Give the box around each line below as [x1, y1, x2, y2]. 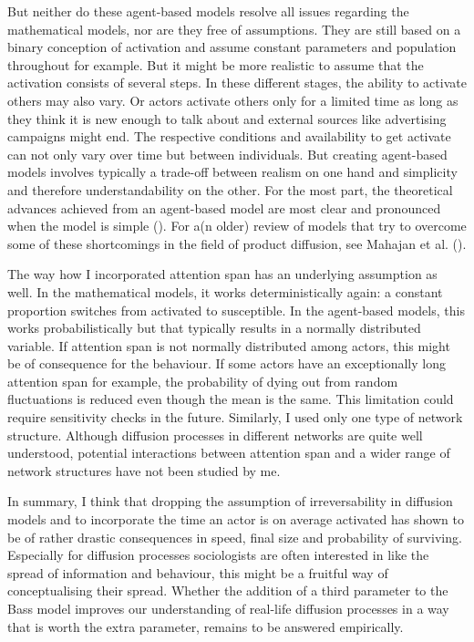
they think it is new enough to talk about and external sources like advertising [7, 109, 447, 128]
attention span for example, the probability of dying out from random [7, 371, 398, 390]
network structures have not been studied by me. [7, 461, 281, 480]
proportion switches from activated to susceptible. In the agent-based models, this [7, 300, 465, 319]
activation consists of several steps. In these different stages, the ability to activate [7, 73, 467, 92]
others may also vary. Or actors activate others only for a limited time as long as [7, 90, 459, 109]
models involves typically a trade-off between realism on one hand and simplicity [7, 162, 458, 181]
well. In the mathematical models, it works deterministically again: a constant [7, 282, 443, 301]
